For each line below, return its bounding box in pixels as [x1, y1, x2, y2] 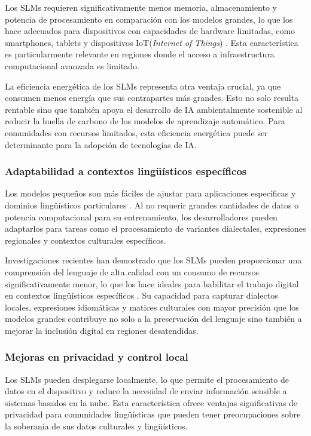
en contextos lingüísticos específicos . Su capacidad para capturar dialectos [5, 289, 278, 302]
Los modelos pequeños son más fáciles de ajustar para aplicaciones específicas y [5, 187, 296, 199]
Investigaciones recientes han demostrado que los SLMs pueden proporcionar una [5, 254, 302, 266]
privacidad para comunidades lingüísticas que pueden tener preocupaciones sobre [5, 408, 301, 420]
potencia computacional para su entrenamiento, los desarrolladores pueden [5, 210, 278, 223]
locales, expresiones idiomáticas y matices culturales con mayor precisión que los [5, 300, 299, 313]
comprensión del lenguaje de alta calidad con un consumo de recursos [5, 265, 260, 278]
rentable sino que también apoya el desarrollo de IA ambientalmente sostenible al [5, 103, 303, 115]
